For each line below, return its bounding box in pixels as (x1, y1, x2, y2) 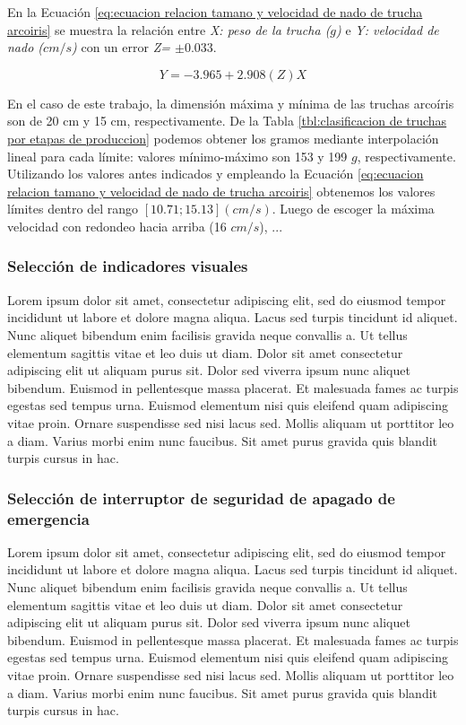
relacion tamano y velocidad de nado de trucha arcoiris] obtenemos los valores (7, 181, 436, 200)
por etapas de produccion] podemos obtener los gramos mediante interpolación (7, 128, 439, 147)
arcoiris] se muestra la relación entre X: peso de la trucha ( (7, 20, 331, 39)
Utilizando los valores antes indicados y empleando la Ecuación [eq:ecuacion (7, 164, 424, 183)
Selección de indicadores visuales (7, 255, 248, 277)
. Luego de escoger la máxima (272, 199, 435, 218)
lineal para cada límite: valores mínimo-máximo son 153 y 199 (7, 146, 348, 165)
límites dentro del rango (7, 199, 138, 218)
